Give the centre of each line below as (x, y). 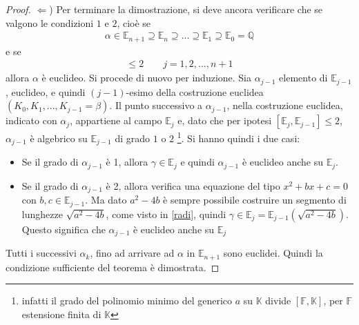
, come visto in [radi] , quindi (166, 214)
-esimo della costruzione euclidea (195, 91)
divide (278, 301)
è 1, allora (127, 162)
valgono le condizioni (50, 22)
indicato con (31, 120)
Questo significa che (64, 229)
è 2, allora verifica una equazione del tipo (193, 185)
